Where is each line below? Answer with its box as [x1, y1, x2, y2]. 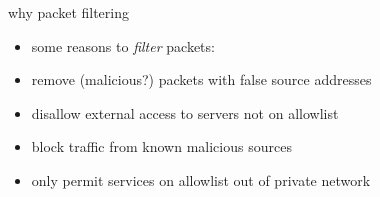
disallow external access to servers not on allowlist [31, 102, 339, 123]
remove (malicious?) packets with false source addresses [31, 69, 372, 90]
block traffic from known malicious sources [31, 136, 292, 157]
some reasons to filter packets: [31, 35, 215, 56]
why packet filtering [8, 2, 129, 22]
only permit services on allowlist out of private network [31, 169, 371, 190]
